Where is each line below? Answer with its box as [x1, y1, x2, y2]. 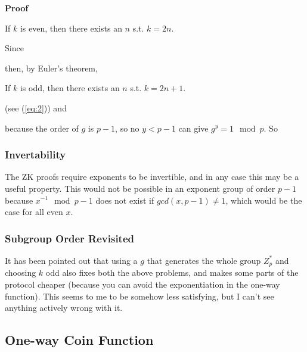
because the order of [5, 122, 79, 134]
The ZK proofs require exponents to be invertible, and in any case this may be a [5, 170, 299, 183]
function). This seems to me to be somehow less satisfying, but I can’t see [5, 289, 274, 302]
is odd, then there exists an [20, 82, 120, 94]
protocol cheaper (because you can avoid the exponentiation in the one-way [5, 278, 280, 291]
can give [178, 122, 209, 134]
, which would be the [225, 194, 302, 206]
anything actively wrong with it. [5, 301, 123, 314]
